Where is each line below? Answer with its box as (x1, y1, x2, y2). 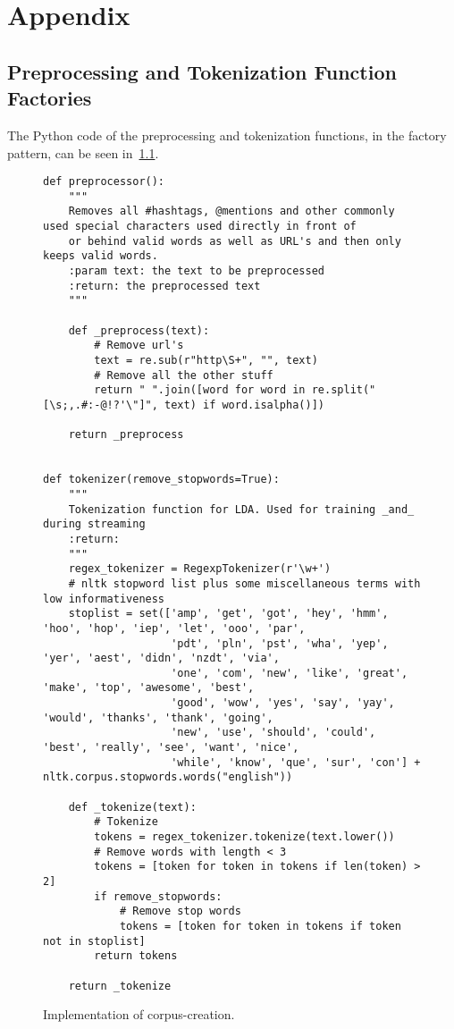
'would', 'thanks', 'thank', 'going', (43, 711, 273, 724)
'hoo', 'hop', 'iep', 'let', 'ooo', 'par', (43, 621, 306, 635)
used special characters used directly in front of (43, 220, 357, 233)
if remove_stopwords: (94, 890, 223, 903)
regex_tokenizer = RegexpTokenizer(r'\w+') (68, 562, 332, 576)
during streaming (43, 518, 146, 531)
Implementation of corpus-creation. (43, 1005, 235, 1024)
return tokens (94, 949, 178, 963)
